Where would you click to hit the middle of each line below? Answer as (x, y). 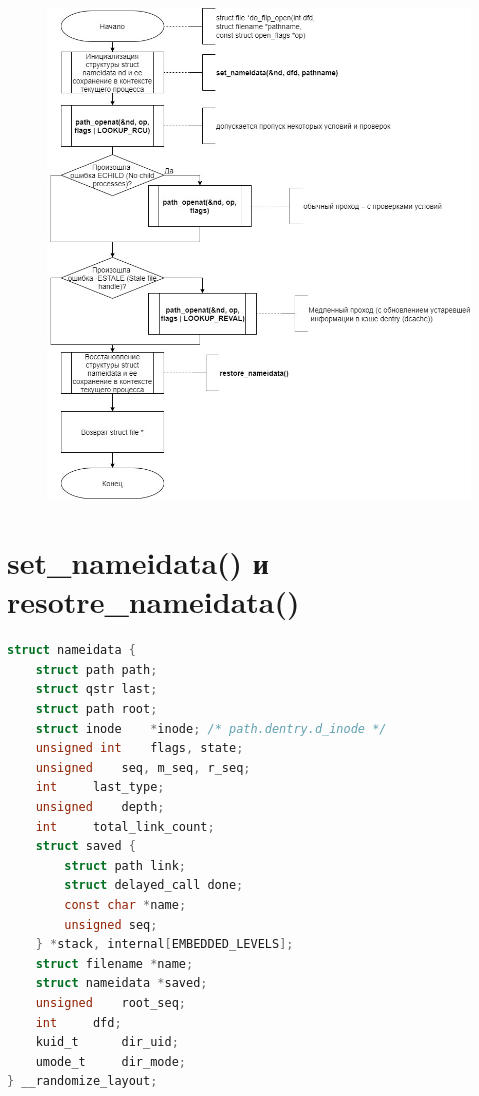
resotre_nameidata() (153, 601)
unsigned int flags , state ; (139, 748)
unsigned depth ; (100, 806)
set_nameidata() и (138, 562)
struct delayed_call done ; (154, 885)
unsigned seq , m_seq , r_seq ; (143, 767)
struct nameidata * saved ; (121, 983)
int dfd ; (78, 1022)
